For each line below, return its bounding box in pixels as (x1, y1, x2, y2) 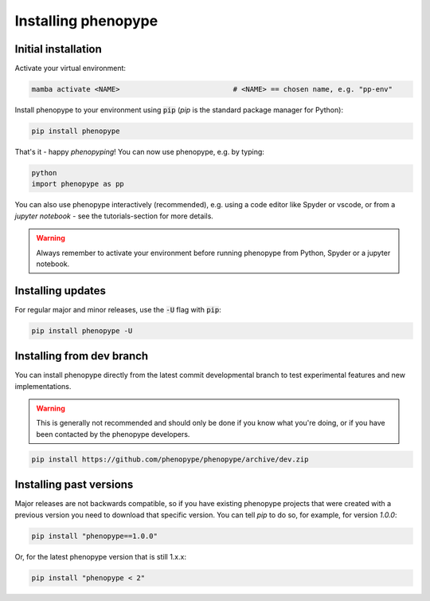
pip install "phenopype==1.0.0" (31, 531, 158, 540)
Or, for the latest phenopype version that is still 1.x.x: (14, 552, 187, 561)
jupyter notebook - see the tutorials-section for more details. (14, 211, 214, 221)
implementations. (14, 381, 72, 391)
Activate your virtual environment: (14, 64, 127, 73)
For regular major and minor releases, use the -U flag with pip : (14, 304, 222, 314)
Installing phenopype (14, 12, 158, 29)
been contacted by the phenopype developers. (36, 429, 190, 438)
